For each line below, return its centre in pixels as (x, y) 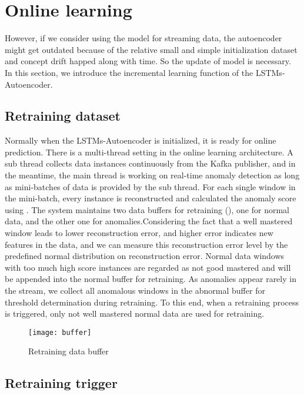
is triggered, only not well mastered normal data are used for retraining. (135, 313)
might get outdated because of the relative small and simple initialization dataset (151, 49)
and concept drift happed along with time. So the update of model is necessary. (148, 61)
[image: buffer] (60, 332)
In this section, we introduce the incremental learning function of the (129, 72)
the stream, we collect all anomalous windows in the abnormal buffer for (135, 291)
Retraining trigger (61, 383)
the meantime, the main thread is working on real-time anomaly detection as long (152, 175)
